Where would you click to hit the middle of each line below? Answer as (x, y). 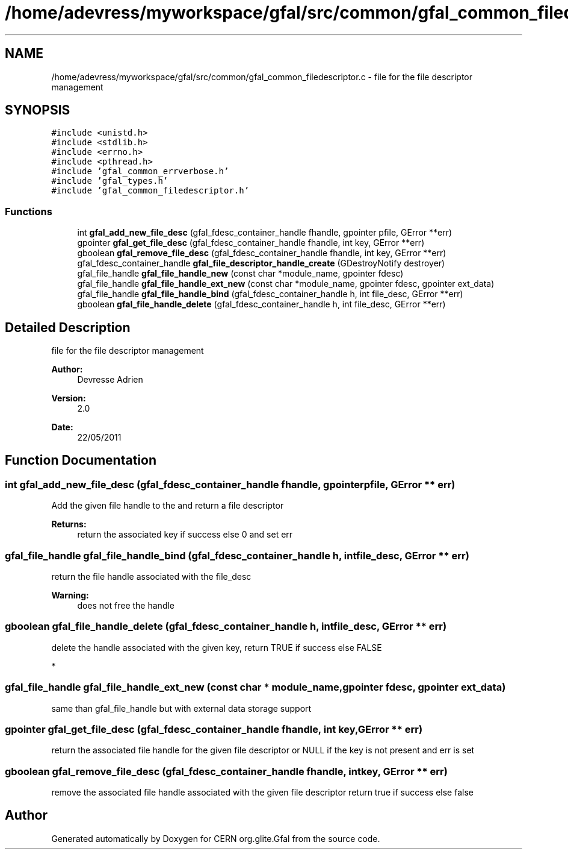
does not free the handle (126, 605)
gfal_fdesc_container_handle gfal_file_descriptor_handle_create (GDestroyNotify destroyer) (261, 263)
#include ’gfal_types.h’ (110, 181)
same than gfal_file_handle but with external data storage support (181, 708)
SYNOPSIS (38, 110)
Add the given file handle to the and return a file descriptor (168, 506)
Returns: (69, 524)
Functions (29, 211)
